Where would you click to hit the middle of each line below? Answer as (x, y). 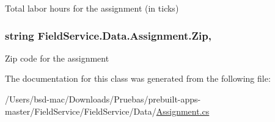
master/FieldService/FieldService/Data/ (81, 111)
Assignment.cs (183, 111)
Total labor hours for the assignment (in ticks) (92, 8)
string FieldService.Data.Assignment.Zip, (108, 35)
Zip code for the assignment (57, 58)
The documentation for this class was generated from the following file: (138, 78)
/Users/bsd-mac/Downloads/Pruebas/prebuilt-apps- (103, 99)
